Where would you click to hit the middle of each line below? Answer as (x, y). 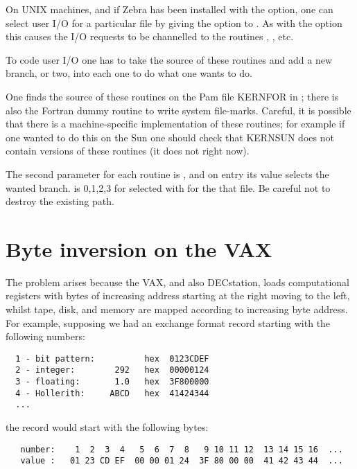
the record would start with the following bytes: (107, 427)
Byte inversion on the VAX (139, 248)
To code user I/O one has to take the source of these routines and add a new (169, 59)
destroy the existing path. (60, 201)
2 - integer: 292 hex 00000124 (112, 370)
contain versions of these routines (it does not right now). (128, 151)
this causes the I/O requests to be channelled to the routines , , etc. (150, 36)
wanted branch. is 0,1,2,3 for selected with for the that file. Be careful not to (168, 187)
